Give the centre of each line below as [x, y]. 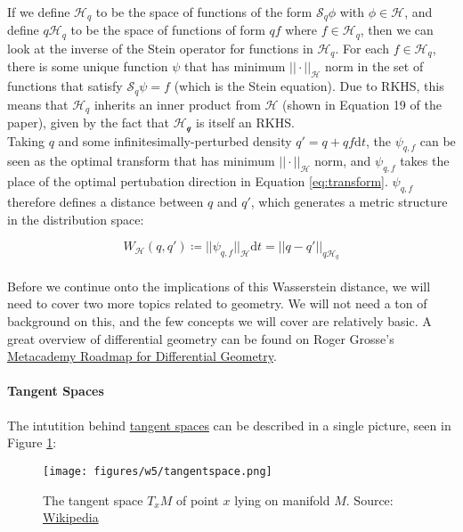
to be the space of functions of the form [204, 12]
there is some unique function [88, 66]
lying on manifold [282, 499]
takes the [425, 161]
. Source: [370, 499]
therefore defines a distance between [106, 201]
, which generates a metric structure [349, 201]
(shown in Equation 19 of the [362, 104]
